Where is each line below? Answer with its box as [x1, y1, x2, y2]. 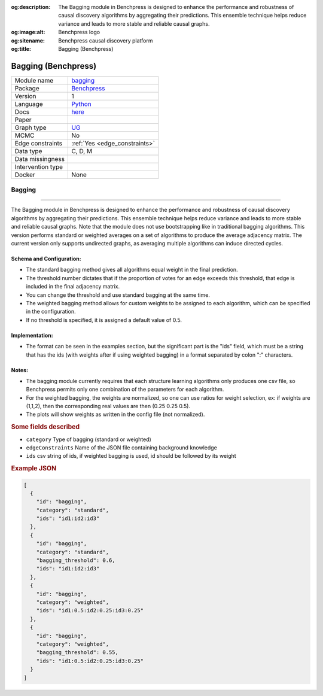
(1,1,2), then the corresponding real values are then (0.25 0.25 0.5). [26, 403, 191, 410]
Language [14, 99, 43, 108]
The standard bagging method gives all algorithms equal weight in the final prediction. [26, 266, 239, 273]
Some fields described [11, 423, 80, 431]
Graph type [14, 123, 47, 132]
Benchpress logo [58, 29, 100, 36]
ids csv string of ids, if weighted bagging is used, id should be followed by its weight [26, 452, 236, 460]
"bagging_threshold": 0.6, [36, 557, 116, 564]
